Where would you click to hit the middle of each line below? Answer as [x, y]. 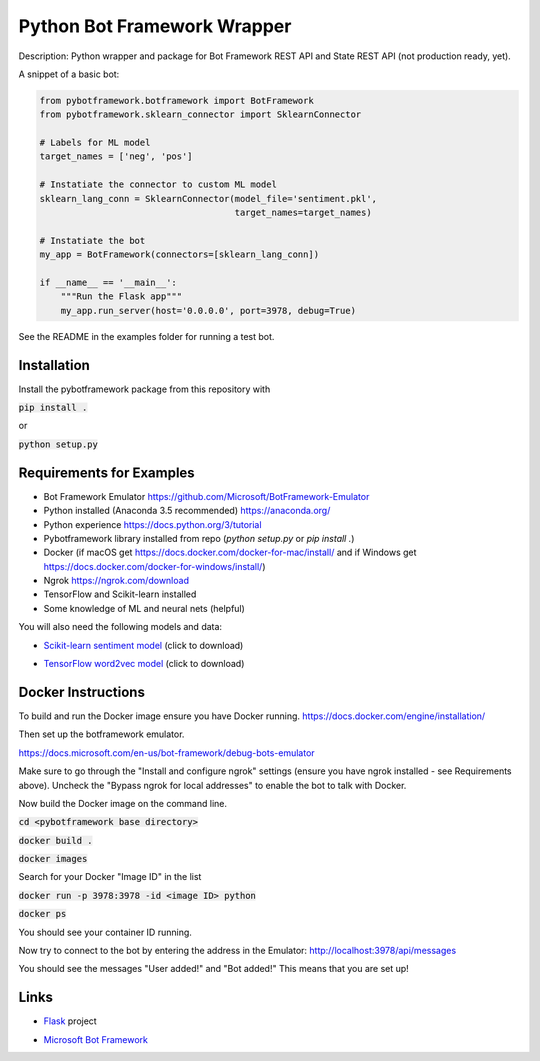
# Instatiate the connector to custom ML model [158, 184]
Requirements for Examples [106, 472]
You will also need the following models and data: [120, 627]
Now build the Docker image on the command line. [122, 803]
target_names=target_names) [303, 213]
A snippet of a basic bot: [69, 74]
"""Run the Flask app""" [121, 296]
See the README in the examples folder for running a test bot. [146, 336]
